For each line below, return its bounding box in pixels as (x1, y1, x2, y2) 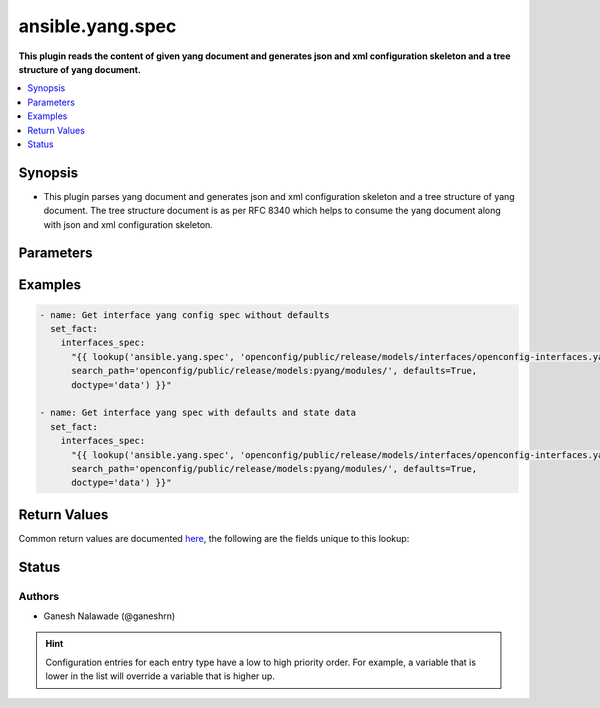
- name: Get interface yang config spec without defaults (39, 309, 330, 320)
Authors (18, 589, 60, 603)
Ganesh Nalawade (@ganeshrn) (43, 610, 176, 622)
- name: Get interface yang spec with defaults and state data (39, 407, 357, 419)
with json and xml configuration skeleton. (43, 218, 214, 230)
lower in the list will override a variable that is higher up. (45, 670, 275, 682)
